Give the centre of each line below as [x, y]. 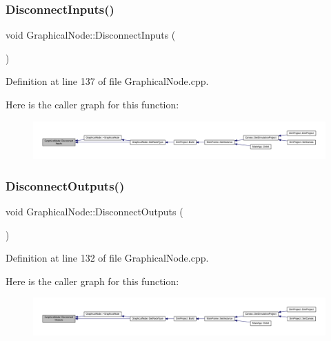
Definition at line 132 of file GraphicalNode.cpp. [107, 258]
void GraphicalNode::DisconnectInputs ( [91, 35]
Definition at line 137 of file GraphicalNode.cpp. [107, 81]
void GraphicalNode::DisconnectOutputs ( [94, 212]
